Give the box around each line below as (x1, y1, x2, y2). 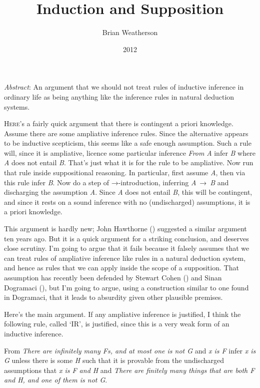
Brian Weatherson (102, 27, 158, 38)
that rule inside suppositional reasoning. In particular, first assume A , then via (4, 167, 245, 178)
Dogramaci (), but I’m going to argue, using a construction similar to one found (4, 282, 249, 292)
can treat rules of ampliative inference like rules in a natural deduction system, (4, 252, 246, 263)
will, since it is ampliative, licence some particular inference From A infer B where (4, 147, 255, 158)
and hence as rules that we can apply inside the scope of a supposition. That (4, 262, 239, 273)
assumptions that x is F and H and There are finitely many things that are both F (4, 364, 255, 375)
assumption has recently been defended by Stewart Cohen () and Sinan (4, 272, 222, 282)
